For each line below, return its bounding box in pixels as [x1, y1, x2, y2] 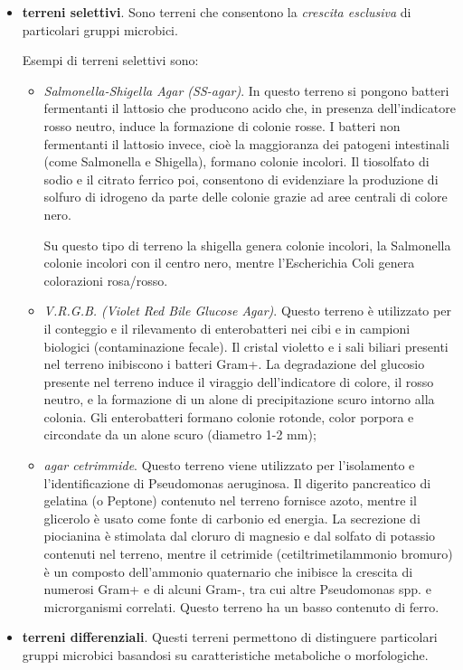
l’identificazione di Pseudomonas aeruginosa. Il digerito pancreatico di [43, 473, 431, 492]
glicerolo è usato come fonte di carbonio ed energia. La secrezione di [43, 508, 420, 527]
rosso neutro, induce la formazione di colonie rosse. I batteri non [43, 116, 401, 135]
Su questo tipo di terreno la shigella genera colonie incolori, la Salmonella [43, 235, 451, 254]
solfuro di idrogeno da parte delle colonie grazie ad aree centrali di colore [43, 187, 448, 206]
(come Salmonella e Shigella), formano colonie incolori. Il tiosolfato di [43, 152, 430, 171]
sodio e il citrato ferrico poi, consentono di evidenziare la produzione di [43, 169, 439, 188]
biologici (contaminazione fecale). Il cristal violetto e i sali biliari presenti [43, 336, 449, 355]
